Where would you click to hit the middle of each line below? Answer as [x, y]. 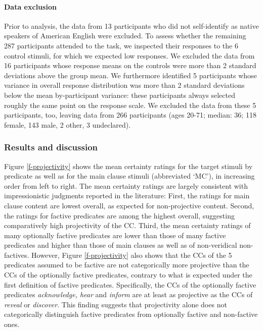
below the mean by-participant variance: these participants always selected [120, 95]
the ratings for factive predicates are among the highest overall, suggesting [119, 215]
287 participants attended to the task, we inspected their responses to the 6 [121, 45]
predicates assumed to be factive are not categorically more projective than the [127, 265]
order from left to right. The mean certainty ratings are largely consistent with [126, 185]
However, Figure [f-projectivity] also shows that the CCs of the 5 [132, 255]
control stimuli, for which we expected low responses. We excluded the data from [129, 55]
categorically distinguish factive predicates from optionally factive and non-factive [131, 314]
